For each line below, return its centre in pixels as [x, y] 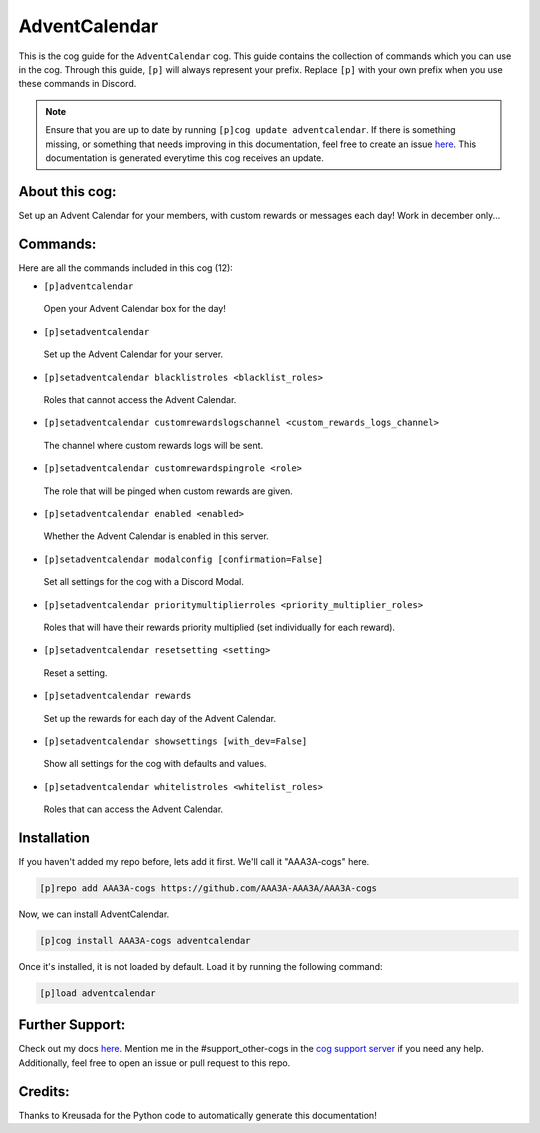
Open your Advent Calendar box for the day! [135, 309]
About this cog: [67, 191]
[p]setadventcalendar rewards [117, 696]
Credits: [44, 1091]
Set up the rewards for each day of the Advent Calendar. [160, 718]
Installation [54, 837]
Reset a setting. [75, 672]
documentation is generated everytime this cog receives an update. [185, 157]
